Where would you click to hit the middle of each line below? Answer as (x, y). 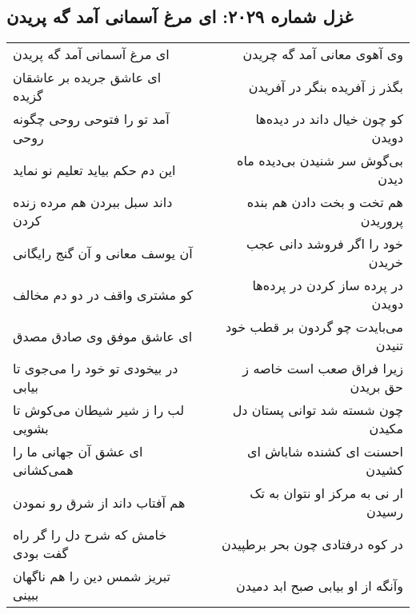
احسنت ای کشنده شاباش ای (325, 452)
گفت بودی (41, 553)
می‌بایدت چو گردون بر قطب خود (314, 327)
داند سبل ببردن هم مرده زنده (93, 202)
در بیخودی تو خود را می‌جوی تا (96, 369)
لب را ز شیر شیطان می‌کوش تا (99, 410)
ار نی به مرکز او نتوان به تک (326, 493)
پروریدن (382, 221)
